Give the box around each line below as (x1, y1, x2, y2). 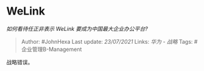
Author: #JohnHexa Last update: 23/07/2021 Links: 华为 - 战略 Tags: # (21, 38, 198, 45)
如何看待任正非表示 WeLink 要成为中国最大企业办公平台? (6, 25, 148, 32)
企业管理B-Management (21, 46, 82, 53)
